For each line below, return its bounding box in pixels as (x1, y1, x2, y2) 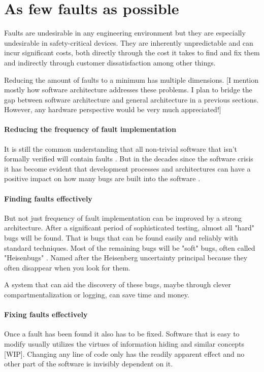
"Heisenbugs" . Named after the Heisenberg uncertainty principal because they (4, 252, 248, 263)
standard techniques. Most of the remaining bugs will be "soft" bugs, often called (4, 242, 255, 253)
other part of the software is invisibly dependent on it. (4, 358, 173, 369)
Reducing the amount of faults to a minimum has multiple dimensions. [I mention (4, 74, 259, 85)
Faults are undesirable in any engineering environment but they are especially (4, 27, 246, 38)
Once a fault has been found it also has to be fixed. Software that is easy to (4, 328, 240, 339)
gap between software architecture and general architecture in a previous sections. (4, 94, 259, 105)
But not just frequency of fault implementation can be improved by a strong (4, 212, 242, 223)
